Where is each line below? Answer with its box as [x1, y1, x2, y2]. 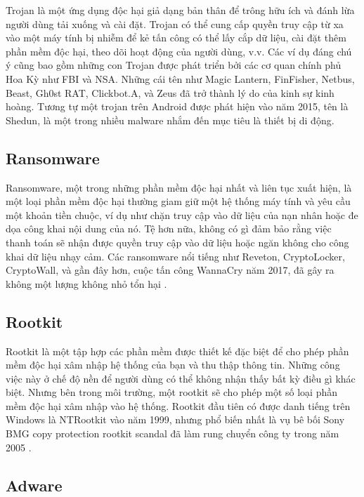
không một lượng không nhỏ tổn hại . [6, 276, 167, 291]
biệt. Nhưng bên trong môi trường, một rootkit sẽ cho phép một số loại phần [6, 385, 338, 399]
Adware [6, 474, 63, 496]
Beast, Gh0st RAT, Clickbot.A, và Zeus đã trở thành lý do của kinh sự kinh [6, 85, 334, 100]
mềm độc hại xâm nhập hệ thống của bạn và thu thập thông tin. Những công [6, 357, 340, 372]
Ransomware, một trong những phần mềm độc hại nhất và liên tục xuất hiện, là [6, 180, 352, 194]
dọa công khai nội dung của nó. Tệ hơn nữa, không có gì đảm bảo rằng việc [6, 221, 332, 236]
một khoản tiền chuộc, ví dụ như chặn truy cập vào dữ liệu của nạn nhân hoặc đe [6, 207, 358, 222]
